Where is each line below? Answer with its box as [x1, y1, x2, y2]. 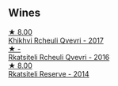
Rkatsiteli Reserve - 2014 [8, 69, 89, 78]
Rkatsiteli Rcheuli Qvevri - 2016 [8, 52, 110, 62]
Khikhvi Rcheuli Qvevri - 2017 [8, 36, 105, 45]
